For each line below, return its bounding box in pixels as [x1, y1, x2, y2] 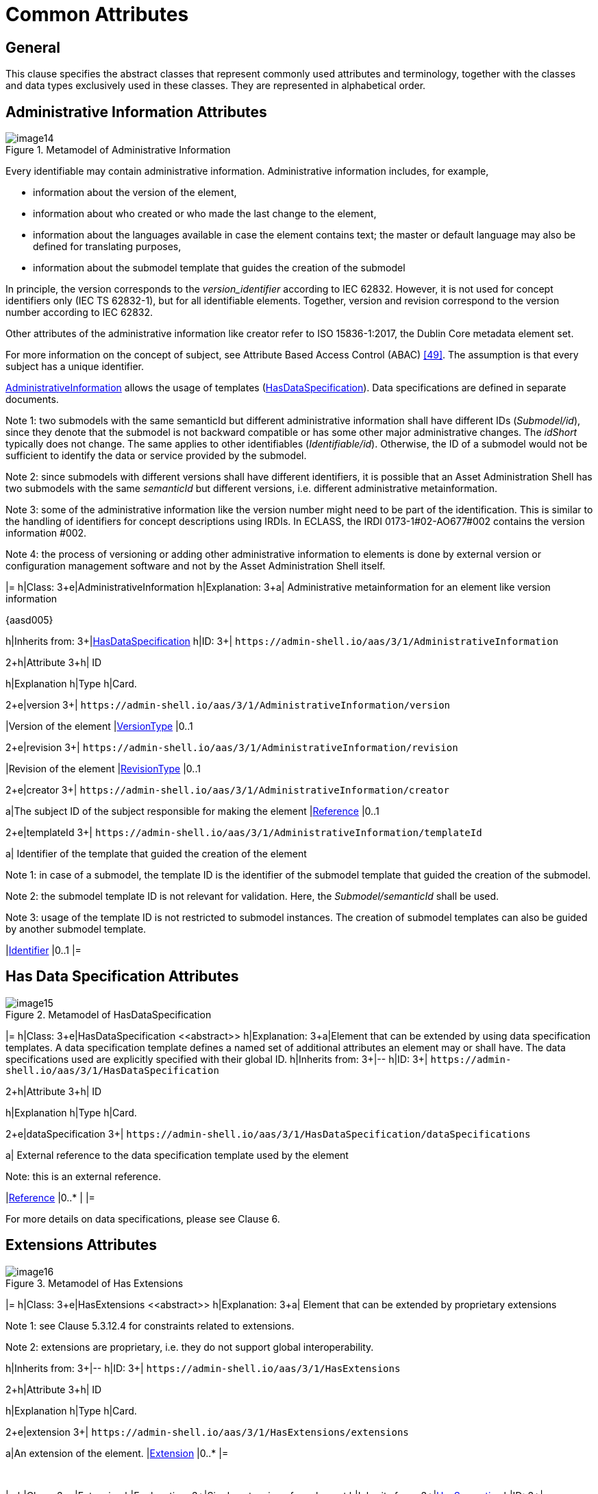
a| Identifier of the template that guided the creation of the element [5, 848, 307, 860]
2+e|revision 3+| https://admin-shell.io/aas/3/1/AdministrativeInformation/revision [5, 742, 458, 754]
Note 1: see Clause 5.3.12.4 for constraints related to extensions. [5, 1319, 295, 1332]
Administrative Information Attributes [5, 103, 267, 121]
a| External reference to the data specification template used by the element [5, 1149, 349, 1161]
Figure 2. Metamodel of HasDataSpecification [5, 1008, 212, 1020]
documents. [5, 393, 59, 406]
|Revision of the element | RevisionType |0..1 [5, 763, 201, 775]
